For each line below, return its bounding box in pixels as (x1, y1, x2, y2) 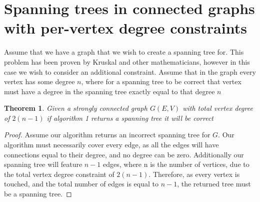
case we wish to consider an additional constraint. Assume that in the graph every (4, 66, 256, 77)
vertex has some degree (4, 76, 75, 87)
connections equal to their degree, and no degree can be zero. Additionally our (4, 149, 244, 159)
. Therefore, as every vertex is (148, 168, 240, 179)
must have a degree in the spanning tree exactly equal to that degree (4, 86, 215, 96)
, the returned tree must (177, 178, 251, 189)
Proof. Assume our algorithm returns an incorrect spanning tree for (4, 129, 210, 140)
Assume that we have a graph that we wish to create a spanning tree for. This (4, 47, 244, 57)
